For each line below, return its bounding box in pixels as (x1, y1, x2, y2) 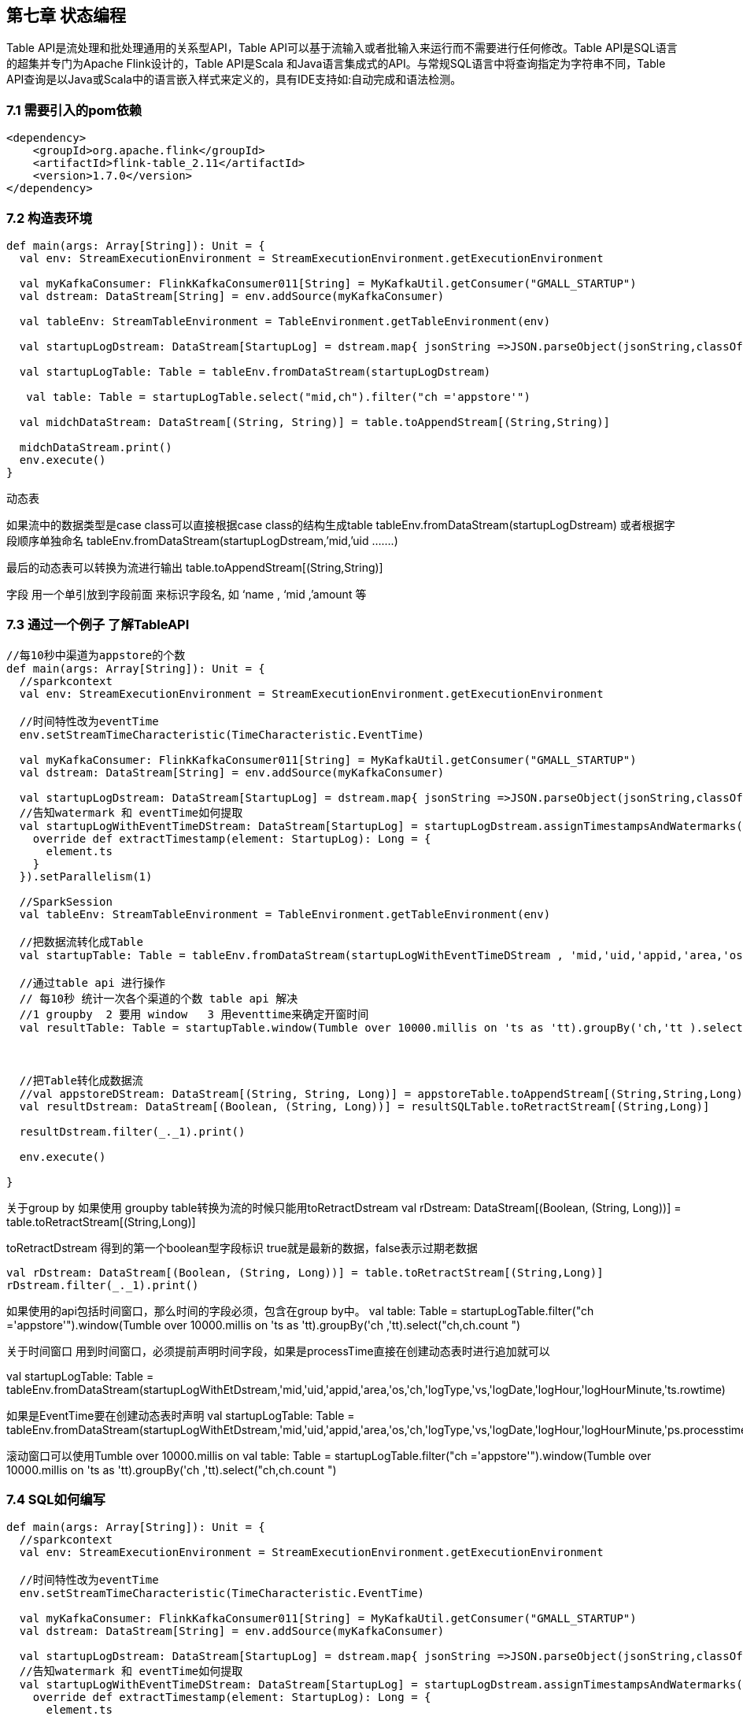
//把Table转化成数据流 (19, 1073, 143, 1087)
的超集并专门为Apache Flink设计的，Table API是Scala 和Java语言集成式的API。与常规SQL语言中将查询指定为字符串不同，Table (6, 57, 666, 71)
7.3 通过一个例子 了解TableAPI (6, 617, 190, 633)
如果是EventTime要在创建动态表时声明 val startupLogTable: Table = (6, 1408, 355, 1422)
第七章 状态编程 (6, 6, 126, 25)
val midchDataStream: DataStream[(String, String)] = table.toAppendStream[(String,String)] (19, 415, 611, 428)
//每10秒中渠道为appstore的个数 (6, 648, 186, 662)
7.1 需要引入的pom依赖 (6, 102, 142, 118)
